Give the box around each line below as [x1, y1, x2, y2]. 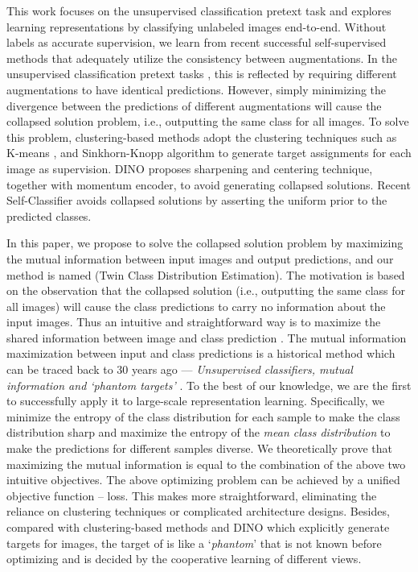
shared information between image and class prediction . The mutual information [6, 329, 407, 346]
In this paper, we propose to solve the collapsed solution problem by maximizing [6, 234, 404, 251]
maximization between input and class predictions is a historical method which [6, 345, 395, 362]
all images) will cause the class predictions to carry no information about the [6, 297, 386, 314]
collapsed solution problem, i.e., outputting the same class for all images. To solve [6, 113, 409, 130]
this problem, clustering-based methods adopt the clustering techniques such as [6, 128, 397, 145]
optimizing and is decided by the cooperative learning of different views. [6, 550, 362, 567]
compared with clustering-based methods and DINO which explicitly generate [6, 519, 390, 535]
